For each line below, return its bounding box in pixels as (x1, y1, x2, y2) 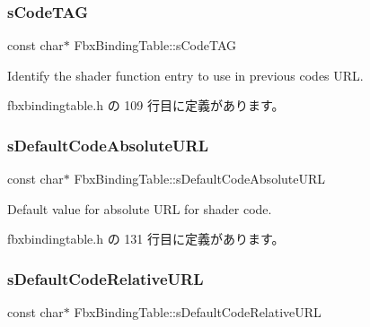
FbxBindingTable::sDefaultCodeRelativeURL (74, 303, 322, 322)
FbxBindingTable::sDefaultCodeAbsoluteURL (74, 169, 326, 188)
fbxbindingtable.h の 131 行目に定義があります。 (7, 229, 285, 248)
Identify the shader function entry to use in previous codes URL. (7, 65, 364, 84)
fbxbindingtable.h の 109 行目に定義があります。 (7, 96, 285, 115)
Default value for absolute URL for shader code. (7, 199, 272, 218)
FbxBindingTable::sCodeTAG (74, 36, 237, 55)
